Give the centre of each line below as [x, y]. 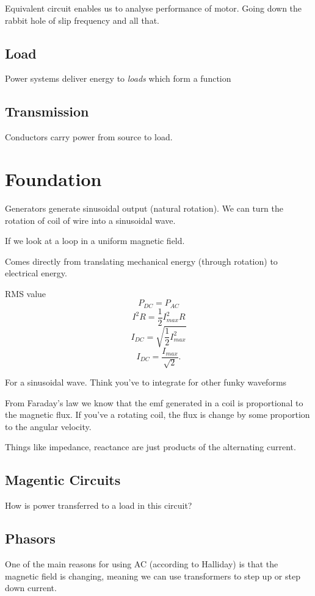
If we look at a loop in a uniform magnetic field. [95, 241]
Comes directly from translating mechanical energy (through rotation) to [141, 261]
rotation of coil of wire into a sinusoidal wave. [90, 220]
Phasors [30, 538]
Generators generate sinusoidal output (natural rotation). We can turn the [144, 208]
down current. [31, 588]
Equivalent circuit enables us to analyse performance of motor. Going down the [154, 8]
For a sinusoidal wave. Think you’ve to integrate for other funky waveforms [146, 382]
